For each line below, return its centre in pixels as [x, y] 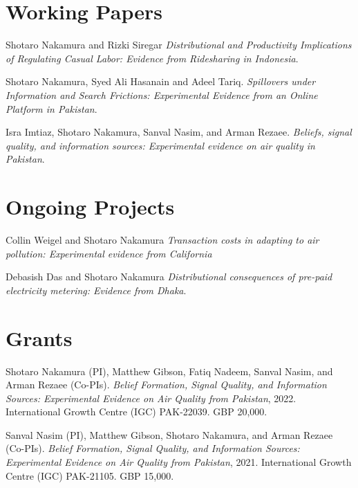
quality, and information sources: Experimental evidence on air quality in [160, 145]
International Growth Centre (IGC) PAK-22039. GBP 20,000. [136, 412]
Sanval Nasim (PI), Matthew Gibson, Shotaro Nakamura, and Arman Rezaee [169, 434]
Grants [39, 337]
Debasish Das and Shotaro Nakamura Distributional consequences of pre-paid [169, 277]
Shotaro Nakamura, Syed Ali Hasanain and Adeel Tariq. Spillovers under [161, 81]
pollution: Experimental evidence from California [109, 253]
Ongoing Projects [90, 207]
